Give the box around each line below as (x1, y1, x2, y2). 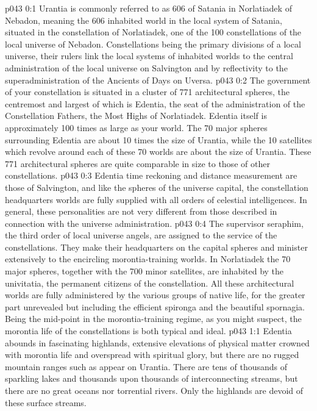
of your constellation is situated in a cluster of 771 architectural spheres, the (5, 85, 290, 98)
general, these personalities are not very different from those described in (5, 205, 277, 218)
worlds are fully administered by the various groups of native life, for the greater (5, 288, 305, 301)
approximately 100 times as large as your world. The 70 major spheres (5, 121, 268, 134)
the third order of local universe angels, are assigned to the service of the (5, 229, 277, 241)
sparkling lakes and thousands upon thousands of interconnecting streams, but (5, 372, 298, 385)
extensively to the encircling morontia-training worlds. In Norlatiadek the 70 (5, 252, 291, 265)
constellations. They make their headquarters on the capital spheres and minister (5, 240, 308, 253)
